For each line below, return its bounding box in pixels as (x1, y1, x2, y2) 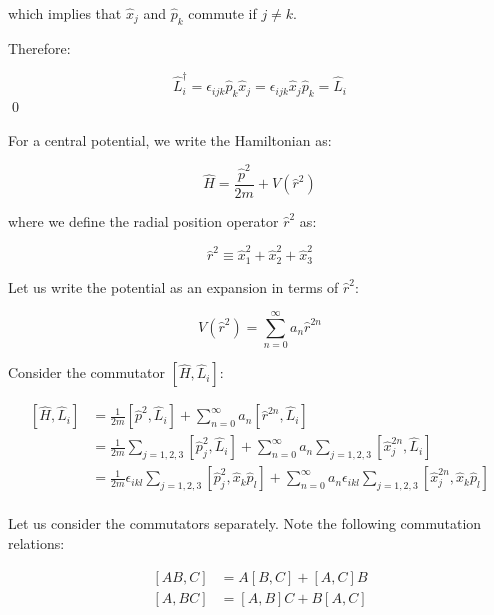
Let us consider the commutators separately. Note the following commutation (8, 513, 482, 534)
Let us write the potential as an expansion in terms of (8, 276, 339, 297)
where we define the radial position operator (8, 210, 279, 231)
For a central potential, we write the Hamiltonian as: (8, 129, 332, 150)
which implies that (8, 3, 122, 23)
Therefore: (8, 37, 71, 58)
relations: (8, 533, 65, 554)
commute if (188, 3, 257, 23)
